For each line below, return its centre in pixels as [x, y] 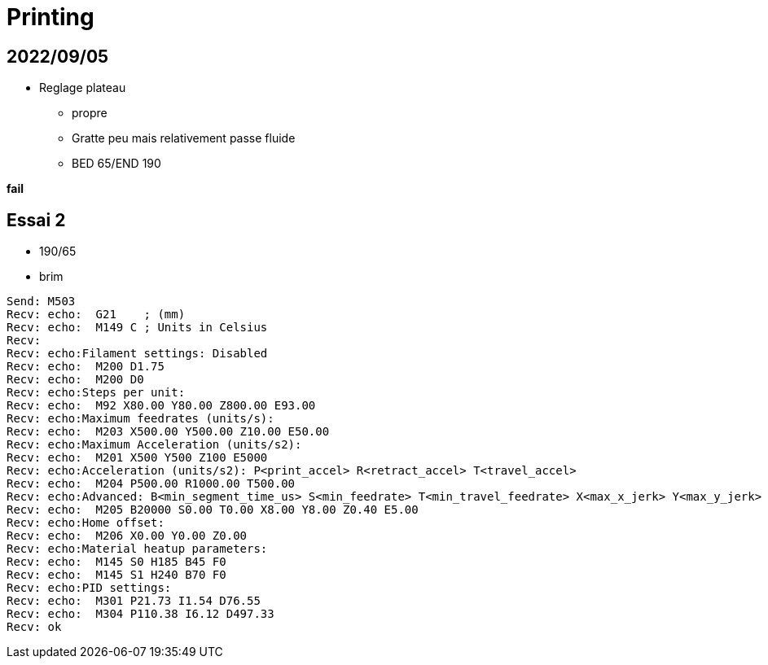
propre [90, 113]
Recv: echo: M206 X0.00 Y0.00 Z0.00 [127, 536]
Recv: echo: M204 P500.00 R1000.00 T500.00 [151, 484]
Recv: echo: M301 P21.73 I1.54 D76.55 [134, 601]
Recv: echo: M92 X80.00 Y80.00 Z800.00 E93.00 [161, 406]
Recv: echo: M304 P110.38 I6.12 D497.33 [140, 614]
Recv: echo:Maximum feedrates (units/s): [140, 419]
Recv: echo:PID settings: [89, 588]
